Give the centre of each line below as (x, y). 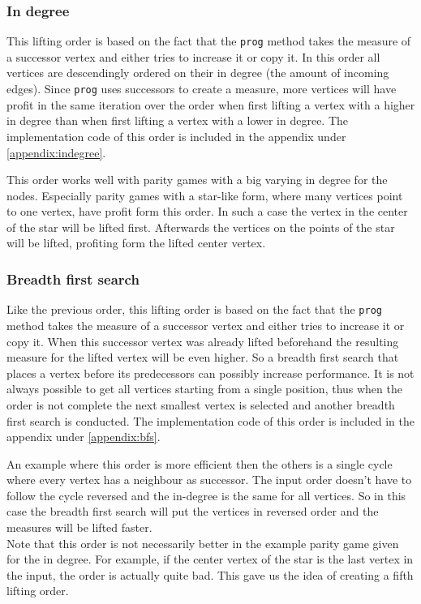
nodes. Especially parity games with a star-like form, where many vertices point (205, 195)
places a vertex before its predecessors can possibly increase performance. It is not (210, 373)
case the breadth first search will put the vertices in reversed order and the (193, 511)
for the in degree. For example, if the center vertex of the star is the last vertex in (210, 559)
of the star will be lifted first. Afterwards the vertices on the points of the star (201, 227)
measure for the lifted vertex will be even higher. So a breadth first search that (203, 357)
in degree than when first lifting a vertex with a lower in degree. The (178, 120)
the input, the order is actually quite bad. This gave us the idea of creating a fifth (210, 574)
